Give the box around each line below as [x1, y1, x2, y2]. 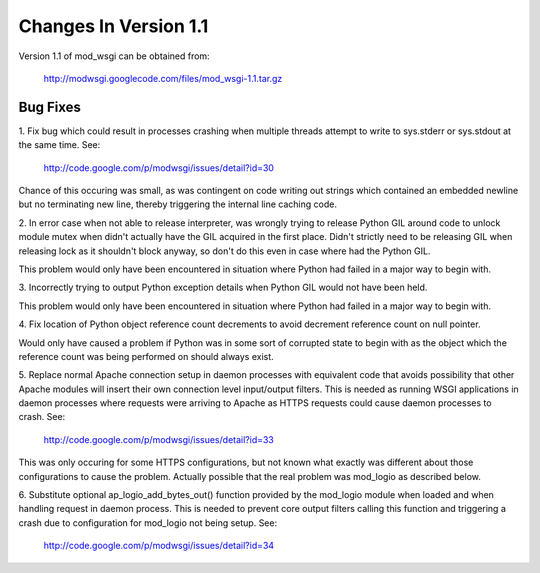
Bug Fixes [18, 98, 82, 115]
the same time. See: [18, 139, 101, 151]
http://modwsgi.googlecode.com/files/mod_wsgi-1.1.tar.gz [43, 72, 283, 84]
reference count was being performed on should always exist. [18, 350, 274, 362]
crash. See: [18, 411, 66, 423]
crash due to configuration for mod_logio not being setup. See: [18, 516, 278, 529]
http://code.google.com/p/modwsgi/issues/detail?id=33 [43, 433, 275, 445]
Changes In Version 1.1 [18, 15, 209, 37]
